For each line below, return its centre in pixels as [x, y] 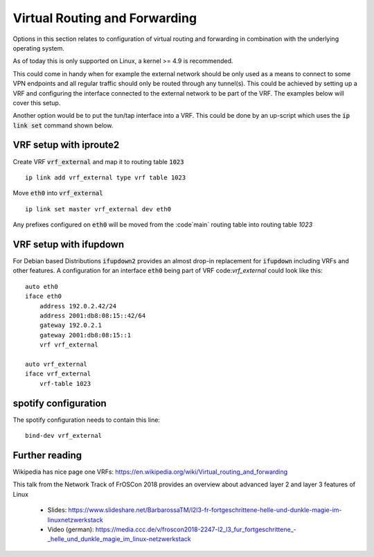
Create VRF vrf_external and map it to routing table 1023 [98, 161]
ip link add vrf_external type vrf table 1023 [106, 177]
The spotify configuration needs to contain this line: [87, 420]
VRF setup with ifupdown [69, 244]
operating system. [39, 48]
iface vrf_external [58, 374]
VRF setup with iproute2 [66, 145]
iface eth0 [44, 297]
